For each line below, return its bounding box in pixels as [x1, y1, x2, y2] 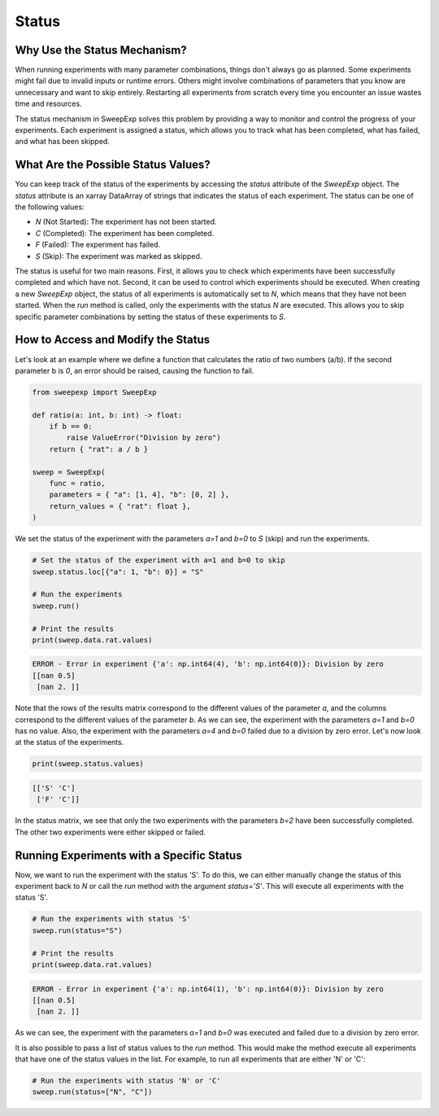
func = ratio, [49, 479, 106, 488]
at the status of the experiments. [15, 737, 124, 747]
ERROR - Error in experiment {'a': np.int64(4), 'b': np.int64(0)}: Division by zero [32, 659, 384, 669]
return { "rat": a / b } [49, 444, 149, 453]
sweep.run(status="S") [32, 926, 123, 935]
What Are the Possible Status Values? [15, 158, 211, 172]
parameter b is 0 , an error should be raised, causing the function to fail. [15, 365, 254, 375]
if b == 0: [49, 422, 93, 431]
